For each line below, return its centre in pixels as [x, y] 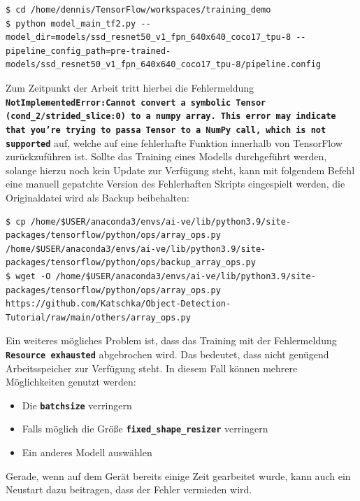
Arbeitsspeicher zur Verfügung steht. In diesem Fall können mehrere [152, 368]
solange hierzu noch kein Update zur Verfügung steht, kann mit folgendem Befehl [180, 170]
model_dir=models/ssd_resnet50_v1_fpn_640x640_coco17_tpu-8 [149, 37]
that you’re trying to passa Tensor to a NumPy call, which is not [166, 130]
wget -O [33, 276]
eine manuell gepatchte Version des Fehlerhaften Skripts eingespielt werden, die [175, 184]
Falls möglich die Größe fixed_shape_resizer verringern [145, 429]
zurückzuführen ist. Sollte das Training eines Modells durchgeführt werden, [166, 156]
